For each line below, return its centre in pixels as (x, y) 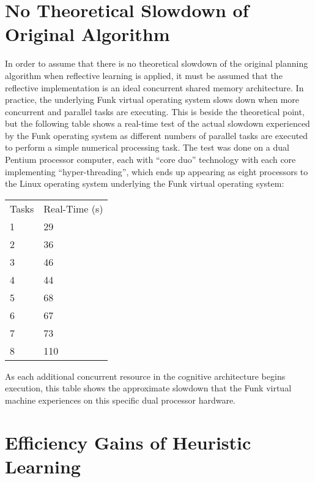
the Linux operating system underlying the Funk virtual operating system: (145, 183)
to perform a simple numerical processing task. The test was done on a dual (147, 147)
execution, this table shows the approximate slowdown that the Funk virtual (148, 388)
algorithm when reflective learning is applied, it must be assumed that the (144, 75)
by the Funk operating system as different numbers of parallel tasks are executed (157, 135)
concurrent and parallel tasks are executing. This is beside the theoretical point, (155, 111)
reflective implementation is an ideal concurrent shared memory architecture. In (154, 87)
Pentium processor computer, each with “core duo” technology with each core (150, 160)
